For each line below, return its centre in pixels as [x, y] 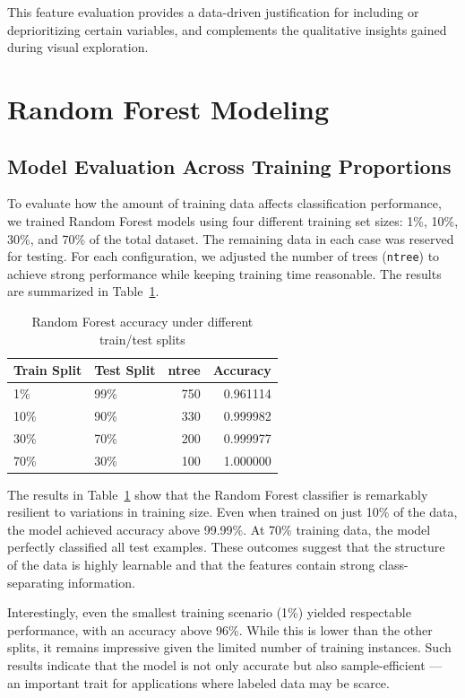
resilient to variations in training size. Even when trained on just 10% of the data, [232, 512]
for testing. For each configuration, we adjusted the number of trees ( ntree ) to [224, 256]
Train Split [48, 370]
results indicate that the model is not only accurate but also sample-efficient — [225, 664]
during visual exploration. [78, 47]
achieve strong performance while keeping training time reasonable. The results [224, 273]
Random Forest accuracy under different [142, 321]
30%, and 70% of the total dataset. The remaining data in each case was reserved [231, 238]
